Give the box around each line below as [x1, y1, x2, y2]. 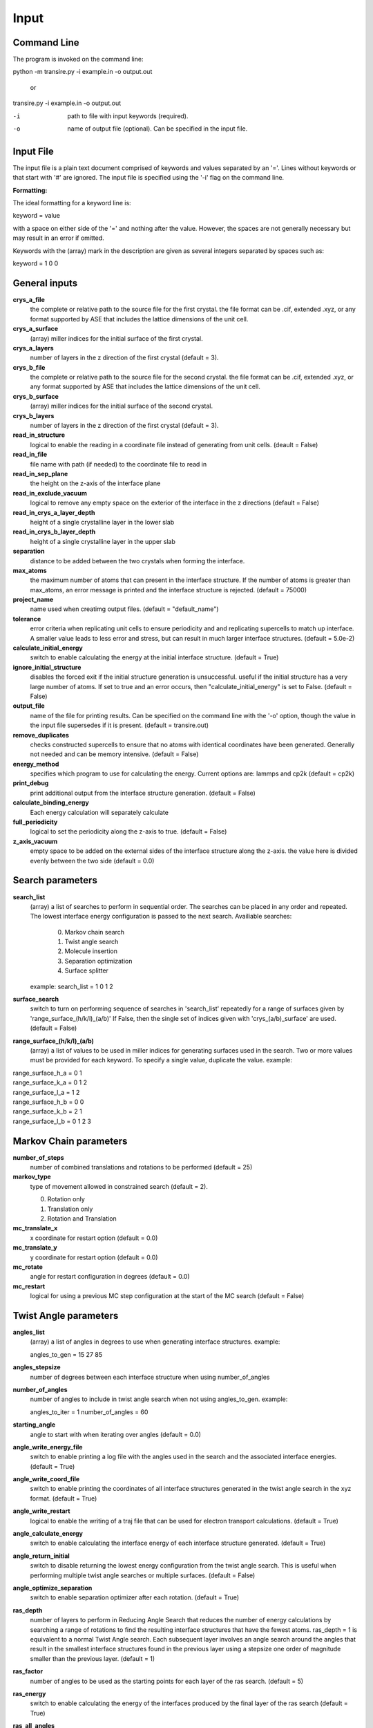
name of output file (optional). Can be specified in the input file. [67, 124, 248, 133]
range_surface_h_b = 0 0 [12, 1098, 84, 1106]
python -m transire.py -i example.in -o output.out [12, 68, 153, 76]
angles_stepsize [12, 1363, 61, 1371]
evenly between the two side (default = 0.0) [30, 856, 155, 865]
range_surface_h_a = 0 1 [12, 1069, 82, 1077]
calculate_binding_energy [12, 798, 89, 807]
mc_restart [12, 1282, 46, 1290]
